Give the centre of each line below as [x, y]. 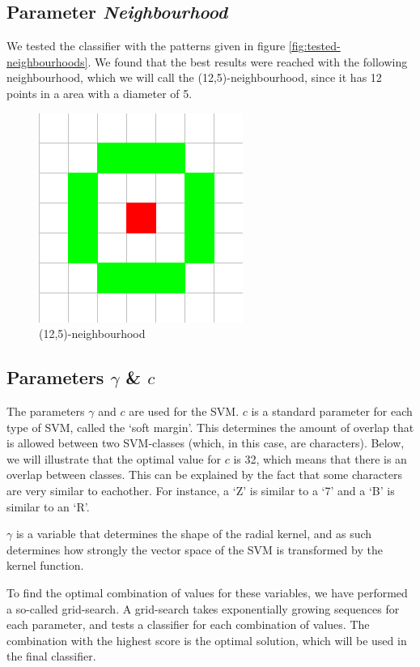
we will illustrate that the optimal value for [114, 458]
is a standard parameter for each [332, 410]
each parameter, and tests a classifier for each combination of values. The [188, 624]
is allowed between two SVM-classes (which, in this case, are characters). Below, [206, 443]
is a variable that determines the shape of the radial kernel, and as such [194, 534]
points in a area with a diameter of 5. [100, 93]
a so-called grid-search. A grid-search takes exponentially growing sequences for [203, 608]
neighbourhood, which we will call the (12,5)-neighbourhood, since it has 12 [194, 77]
